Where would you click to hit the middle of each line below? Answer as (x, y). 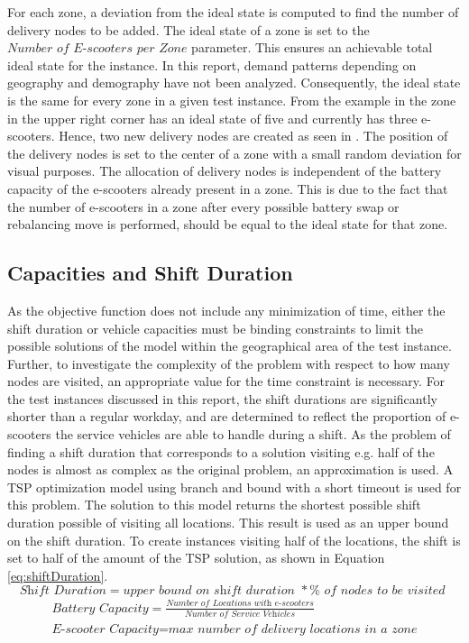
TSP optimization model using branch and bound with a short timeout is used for (234, 487)
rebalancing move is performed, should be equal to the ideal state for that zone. (228, 224)
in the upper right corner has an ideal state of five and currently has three (212, 118)
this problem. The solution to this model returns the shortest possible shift (214, 505)
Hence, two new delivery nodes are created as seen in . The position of (253, 136)
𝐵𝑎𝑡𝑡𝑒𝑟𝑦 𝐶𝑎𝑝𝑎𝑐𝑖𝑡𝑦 (100, 608)
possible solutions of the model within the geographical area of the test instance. (230, 346)
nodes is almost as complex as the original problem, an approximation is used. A (230, 469)
